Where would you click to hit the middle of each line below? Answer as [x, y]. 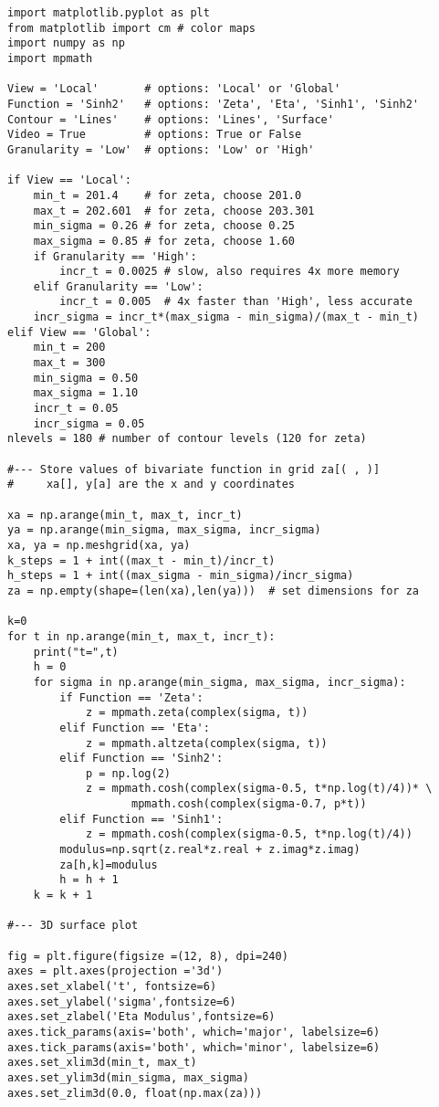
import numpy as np [66, 43]
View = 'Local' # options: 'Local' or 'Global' [174, 89]
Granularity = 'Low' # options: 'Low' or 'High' [161, 149]
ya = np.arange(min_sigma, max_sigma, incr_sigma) [164, 530]
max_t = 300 [69, 363]
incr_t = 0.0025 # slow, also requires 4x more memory [230, 272]
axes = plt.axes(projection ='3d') [115, 971]
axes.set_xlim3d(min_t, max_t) [102, 1063]
